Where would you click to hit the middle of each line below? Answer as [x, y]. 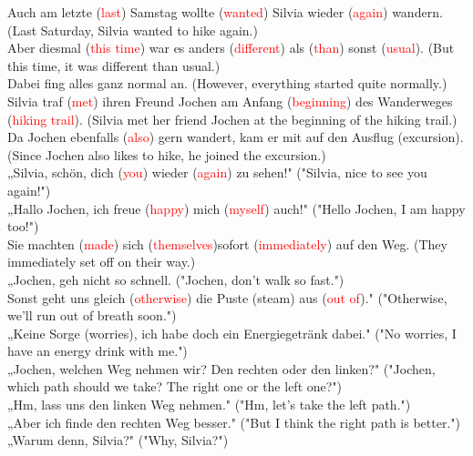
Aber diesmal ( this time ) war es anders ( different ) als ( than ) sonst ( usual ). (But [231, 48]
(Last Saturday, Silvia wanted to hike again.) [133, 30]
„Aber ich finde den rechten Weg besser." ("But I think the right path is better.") [234, 422]
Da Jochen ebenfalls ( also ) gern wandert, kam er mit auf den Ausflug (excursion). [236, 137]
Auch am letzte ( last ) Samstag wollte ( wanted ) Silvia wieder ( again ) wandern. [225, 12]
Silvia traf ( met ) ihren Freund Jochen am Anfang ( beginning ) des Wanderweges [230, 101]
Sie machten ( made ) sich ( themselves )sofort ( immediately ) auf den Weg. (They [227, 243]
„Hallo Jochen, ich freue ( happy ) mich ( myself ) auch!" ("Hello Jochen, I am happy [236, 208]
